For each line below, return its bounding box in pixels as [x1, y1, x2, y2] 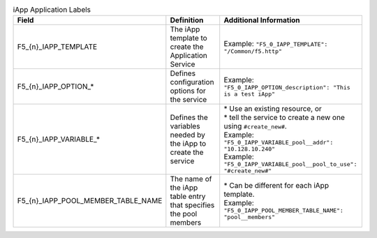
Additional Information [223, 15, 300, 25]
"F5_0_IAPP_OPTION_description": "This [223, 84, 350, 91]
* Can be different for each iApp [223, 181, 330, 191]
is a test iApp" [223, 91, 276, 98]
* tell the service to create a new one [223, 112, 345, 122]
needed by [170, 130, 205, 140]
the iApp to [170, 139, 207, 149]
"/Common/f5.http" [223, 47, 283, 55]
